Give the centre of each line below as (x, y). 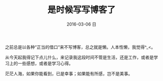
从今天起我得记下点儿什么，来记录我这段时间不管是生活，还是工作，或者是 (79, 57)
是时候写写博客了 (81, 10)
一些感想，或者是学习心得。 (45, 63)
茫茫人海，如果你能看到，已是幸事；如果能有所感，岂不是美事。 (69, 73)
